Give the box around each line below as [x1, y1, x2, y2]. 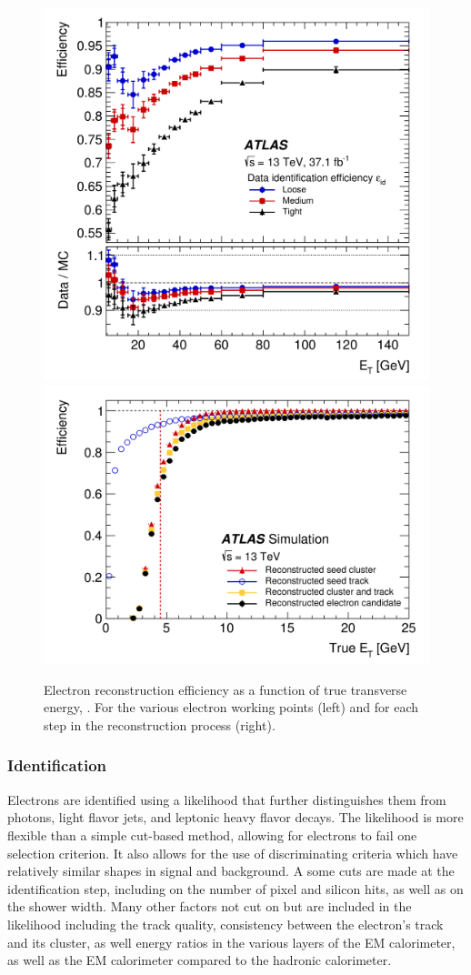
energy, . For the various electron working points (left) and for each [44, 698, 419, 717]
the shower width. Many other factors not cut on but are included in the [7, 897, 412, 916]
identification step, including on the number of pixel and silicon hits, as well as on [7, 879, 464, 898]
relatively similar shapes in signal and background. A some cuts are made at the [7, 861, 455, 880]
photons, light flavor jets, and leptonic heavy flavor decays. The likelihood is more [7, 808, 464, 827]
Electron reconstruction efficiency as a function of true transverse [44, 679, 407, 699]
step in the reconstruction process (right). [44, 715, 276, 734]
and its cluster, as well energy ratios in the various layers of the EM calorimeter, [7, 932, 456, 951]
